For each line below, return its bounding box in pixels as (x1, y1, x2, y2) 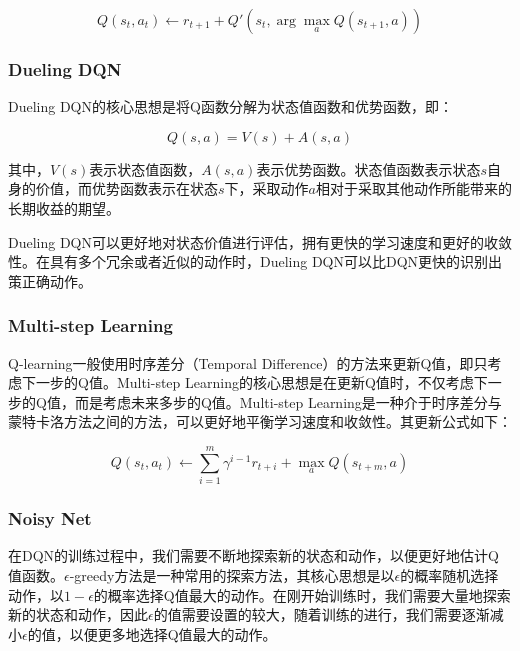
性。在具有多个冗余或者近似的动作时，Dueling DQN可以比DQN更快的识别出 (8, 251, 503, 272)
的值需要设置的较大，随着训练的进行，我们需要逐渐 (153, 604, 490, 625)
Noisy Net (8, 506, 92, 531)
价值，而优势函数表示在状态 (35, 178, 218, 199)
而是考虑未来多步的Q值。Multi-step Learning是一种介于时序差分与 (74, 391, 502, 412)
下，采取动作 (224, 178, 309, 199)
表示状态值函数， (89, 158, 202, 179)
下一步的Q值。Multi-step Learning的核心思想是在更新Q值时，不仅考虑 (21, 372, 474, 393)
